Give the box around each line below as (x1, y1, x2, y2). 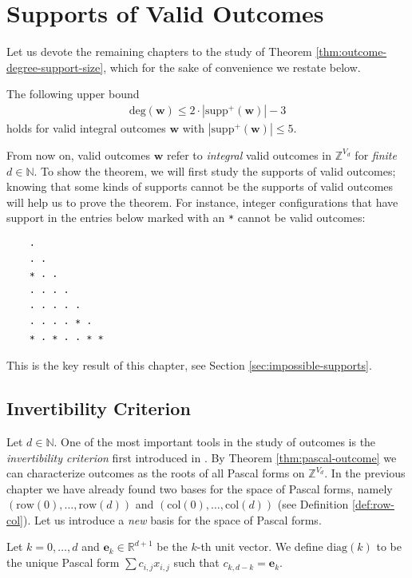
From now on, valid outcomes (6, 146, 150, 163)
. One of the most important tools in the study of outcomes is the (53, 433, 376, 449)
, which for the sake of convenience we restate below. (103, 58, 361, 75)
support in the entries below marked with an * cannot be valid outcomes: (6, 209, 366, 226)
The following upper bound (6, 85, 140, 102)
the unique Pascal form (6, 554, 120, 571)
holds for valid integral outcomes (6, 119, 166, 136)
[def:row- (352, 496, 394, 513)
